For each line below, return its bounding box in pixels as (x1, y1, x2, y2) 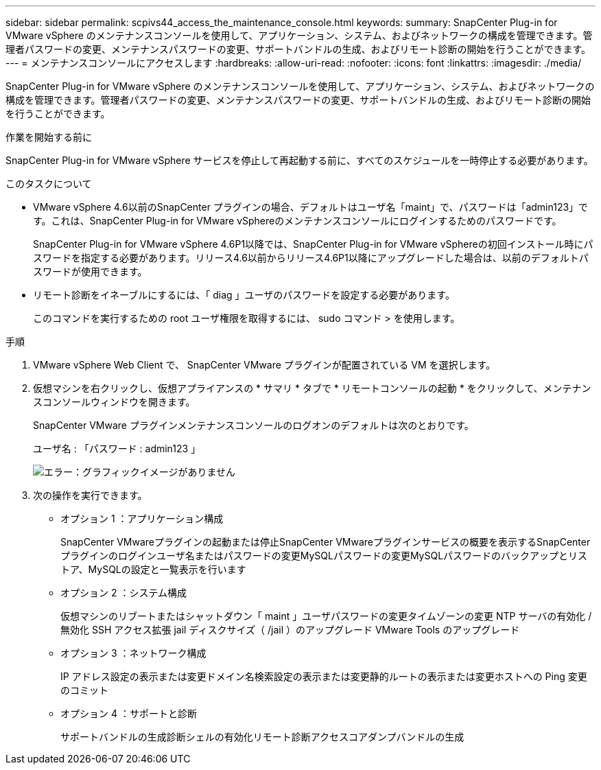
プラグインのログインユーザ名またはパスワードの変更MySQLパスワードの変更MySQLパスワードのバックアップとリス (60, 550, 588, 561)
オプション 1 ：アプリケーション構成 (60, 513, 224, 524)
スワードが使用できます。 (33, 266, 148, 277)
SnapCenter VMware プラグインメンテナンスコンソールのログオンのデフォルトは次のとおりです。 (33, 419, 474, 431)
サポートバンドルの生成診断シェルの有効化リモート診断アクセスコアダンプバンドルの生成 (60, 731, 464, 743)
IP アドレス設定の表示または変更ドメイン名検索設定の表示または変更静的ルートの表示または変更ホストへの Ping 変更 (60, 670, 587, 682)
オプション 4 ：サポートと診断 (60, 708, 197, 719)
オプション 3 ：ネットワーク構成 (60, 647, 207, 659)
